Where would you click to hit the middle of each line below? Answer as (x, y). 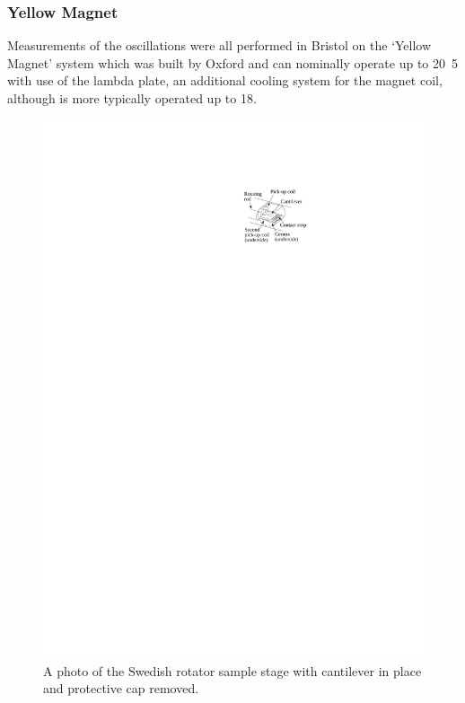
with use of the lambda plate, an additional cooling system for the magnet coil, (225, 80)
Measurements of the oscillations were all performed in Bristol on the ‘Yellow (219, 45)
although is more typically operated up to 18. (132, 98)
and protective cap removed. (121, 688)
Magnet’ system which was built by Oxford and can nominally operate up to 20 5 (232, 62)
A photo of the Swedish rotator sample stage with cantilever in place (232, 670)
